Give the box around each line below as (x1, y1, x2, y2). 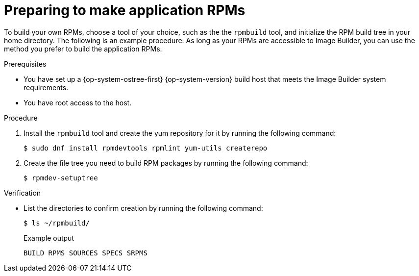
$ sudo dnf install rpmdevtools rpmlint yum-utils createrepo (24, 144, 268, 152)
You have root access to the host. (24, 98, 132, 107)
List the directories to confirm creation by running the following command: (24, 203, 263, 212)
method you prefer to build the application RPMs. (4, 44, 162, 53)
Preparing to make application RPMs (4, 2, 246, 19)
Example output (24, 233, 74, 242)
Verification (4, 188, 41, 197)
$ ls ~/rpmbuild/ (24, 219, 90, 227)
